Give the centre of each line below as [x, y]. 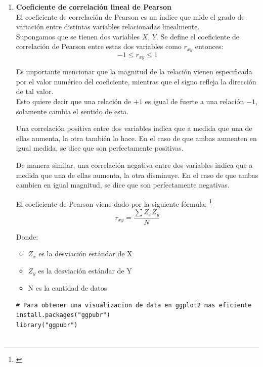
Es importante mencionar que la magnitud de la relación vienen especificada [134, 72]
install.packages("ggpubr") [63, 315]
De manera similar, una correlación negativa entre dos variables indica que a [134, 165]
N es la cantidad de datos [68, 288]
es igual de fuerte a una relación [194, 101]
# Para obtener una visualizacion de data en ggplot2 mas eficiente [134, 305]
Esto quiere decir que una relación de [74, 101]
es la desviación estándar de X [85, 254]
